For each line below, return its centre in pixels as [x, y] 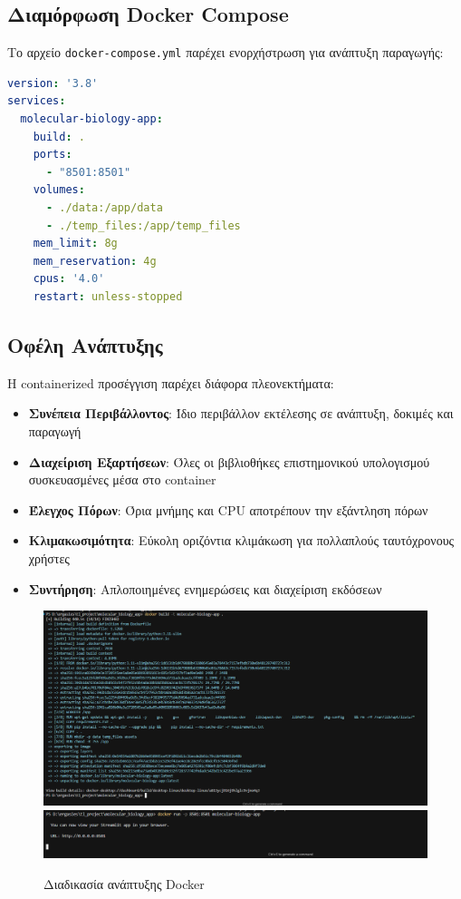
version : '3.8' [53, 83]
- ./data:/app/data [104, 208]
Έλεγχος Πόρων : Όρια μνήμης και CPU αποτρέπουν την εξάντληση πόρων [228, 509]
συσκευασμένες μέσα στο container [122, 479]
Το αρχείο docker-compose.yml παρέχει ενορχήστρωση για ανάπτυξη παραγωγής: [226, 52]
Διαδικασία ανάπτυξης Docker [124, 884]
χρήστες [49, 557]
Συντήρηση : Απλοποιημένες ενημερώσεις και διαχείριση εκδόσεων [205, 588]
